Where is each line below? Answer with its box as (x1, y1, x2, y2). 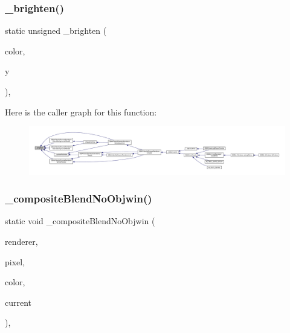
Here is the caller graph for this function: (5, 105, 157, 118)
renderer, (5, 234, 38, 247)
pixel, (5, 255, 25, 268)
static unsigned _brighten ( (5, 24, 107, 37)
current (5, 296, 32, 308)
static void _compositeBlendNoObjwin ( (5, 215, 155, 227)
